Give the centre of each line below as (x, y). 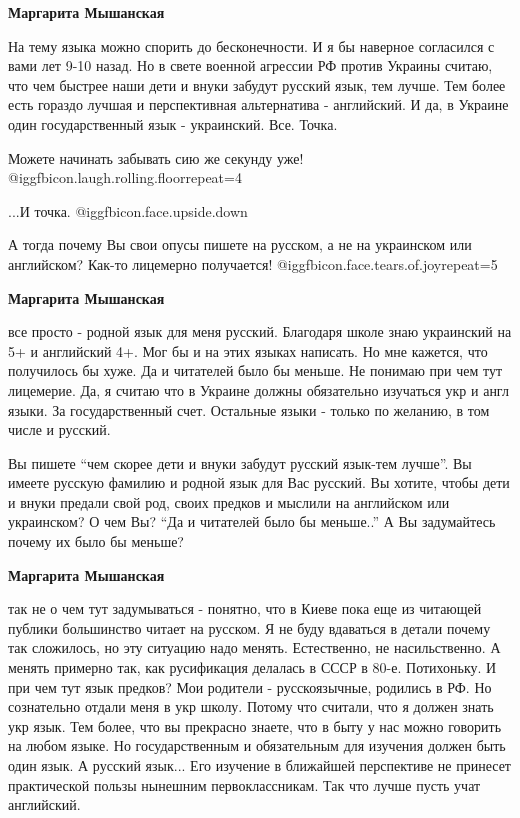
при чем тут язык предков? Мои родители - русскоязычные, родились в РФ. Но (250, 686)
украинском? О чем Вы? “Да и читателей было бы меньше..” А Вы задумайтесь (252, 521)
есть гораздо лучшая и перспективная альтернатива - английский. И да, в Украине (258, 104)
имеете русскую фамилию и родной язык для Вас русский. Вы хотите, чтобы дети (259, 482)
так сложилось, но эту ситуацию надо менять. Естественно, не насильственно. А (254, 647)
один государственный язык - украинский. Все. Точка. (173, 123)
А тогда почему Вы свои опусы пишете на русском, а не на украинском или (240, 244)
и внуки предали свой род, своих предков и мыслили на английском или (229, 501)
